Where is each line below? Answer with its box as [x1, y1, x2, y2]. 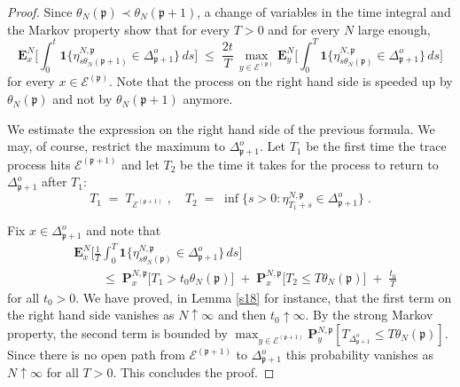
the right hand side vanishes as [7, 305, 175, 324]
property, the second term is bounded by [7, 324, 228, 343]
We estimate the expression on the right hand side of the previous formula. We [7, 119, 435, 138]
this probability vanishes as [285, 345, 434, 364]
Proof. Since [7, 3, 73, 20]
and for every [268, 20, 340, 38]
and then [217, 305, 267, 324]
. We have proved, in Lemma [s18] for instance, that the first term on [75, 288, 452, 306]
